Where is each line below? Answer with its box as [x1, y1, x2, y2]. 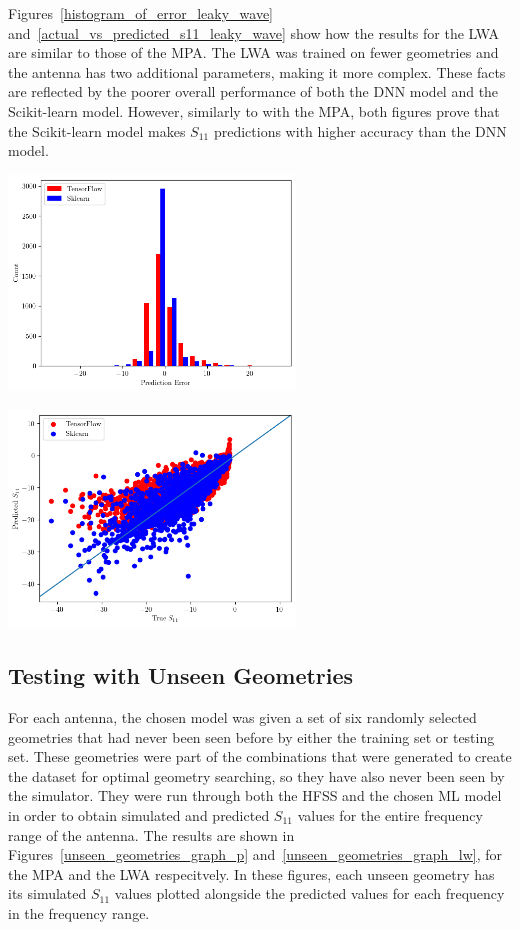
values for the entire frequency [297, 805, 483, 825]
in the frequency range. [8, 902, 150, 923]
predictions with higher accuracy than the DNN [213, 120, 507, 141]
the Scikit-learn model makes [8, 120, 186, 141]
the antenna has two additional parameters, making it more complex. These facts [8, 61, 506, 82]
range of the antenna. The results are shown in [8, 824, 295, 845]
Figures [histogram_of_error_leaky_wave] [8, 3, 274, 23]
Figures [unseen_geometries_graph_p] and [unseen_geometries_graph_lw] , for [8, 844, 502, 865]
